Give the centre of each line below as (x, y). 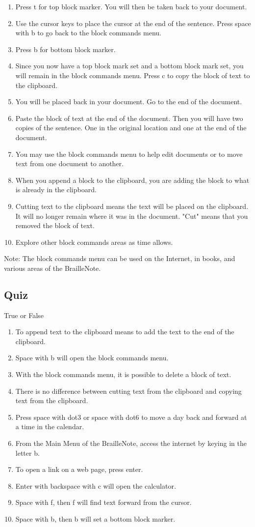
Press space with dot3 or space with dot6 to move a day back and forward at (131, 417)
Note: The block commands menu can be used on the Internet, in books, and (120, 258)
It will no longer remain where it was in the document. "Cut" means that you (132, 216)
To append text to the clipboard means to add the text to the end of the (125, 332)
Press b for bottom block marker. (65, 49)
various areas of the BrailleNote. (52, 268)
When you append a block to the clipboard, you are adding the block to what (132, 180)
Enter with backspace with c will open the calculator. (96, 485)
